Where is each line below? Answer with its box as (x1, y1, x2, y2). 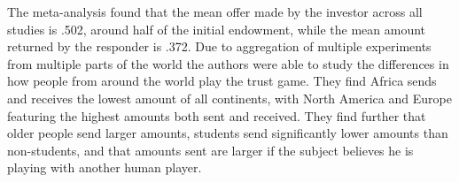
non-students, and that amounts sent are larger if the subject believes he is (7, 140, 414, 159)
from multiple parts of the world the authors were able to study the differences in (7, 54, 449, 72)
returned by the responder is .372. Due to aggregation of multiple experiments (7, 37, 432, 56)
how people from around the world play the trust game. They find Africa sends (7, 72, 437, 90)
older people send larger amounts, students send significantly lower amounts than (7, 124, 448, 142)
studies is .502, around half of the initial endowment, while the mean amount (7, 19, 426, 38)
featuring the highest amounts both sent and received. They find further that (7, 106, 426, 125)
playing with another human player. (7, 158, 202, 177)
